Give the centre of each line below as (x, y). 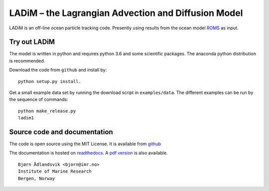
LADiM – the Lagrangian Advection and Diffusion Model (126, 13)
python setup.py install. (50, 81)
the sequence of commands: (39, 99)
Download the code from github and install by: (58, 70)
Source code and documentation (61, 132)
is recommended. (27, 61)
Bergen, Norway (37, 178)
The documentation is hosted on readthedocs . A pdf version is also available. (88, 153)
